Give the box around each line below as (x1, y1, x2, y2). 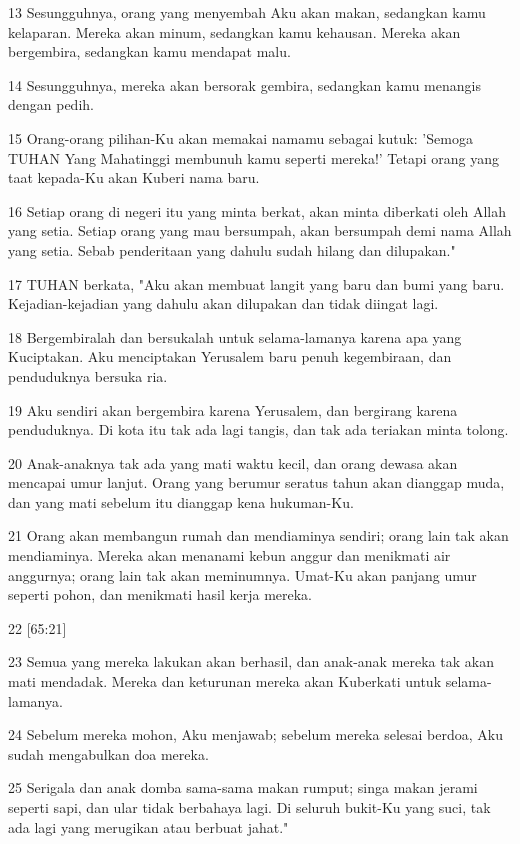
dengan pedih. (8, 94, 94, 115)
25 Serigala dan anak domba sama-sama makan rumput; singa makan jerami (8, 777, 478, 798)
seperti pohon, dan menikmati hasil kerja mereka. (8, 584, 313, 605)
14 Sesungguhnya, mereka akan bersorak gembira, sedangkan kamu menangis (8, 74, 481, 95)
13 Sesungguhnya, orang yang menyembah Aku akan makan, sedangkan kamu (8, 2, 486, 22)
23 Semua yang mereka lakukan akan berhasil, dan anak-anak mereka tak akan (8, 651, 494, 672)
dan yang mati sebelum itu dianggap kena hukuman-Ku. (8, 491, 354, 512)
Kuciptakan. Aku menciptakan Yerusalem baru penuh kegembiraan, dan (8, 346, 452, 367)
